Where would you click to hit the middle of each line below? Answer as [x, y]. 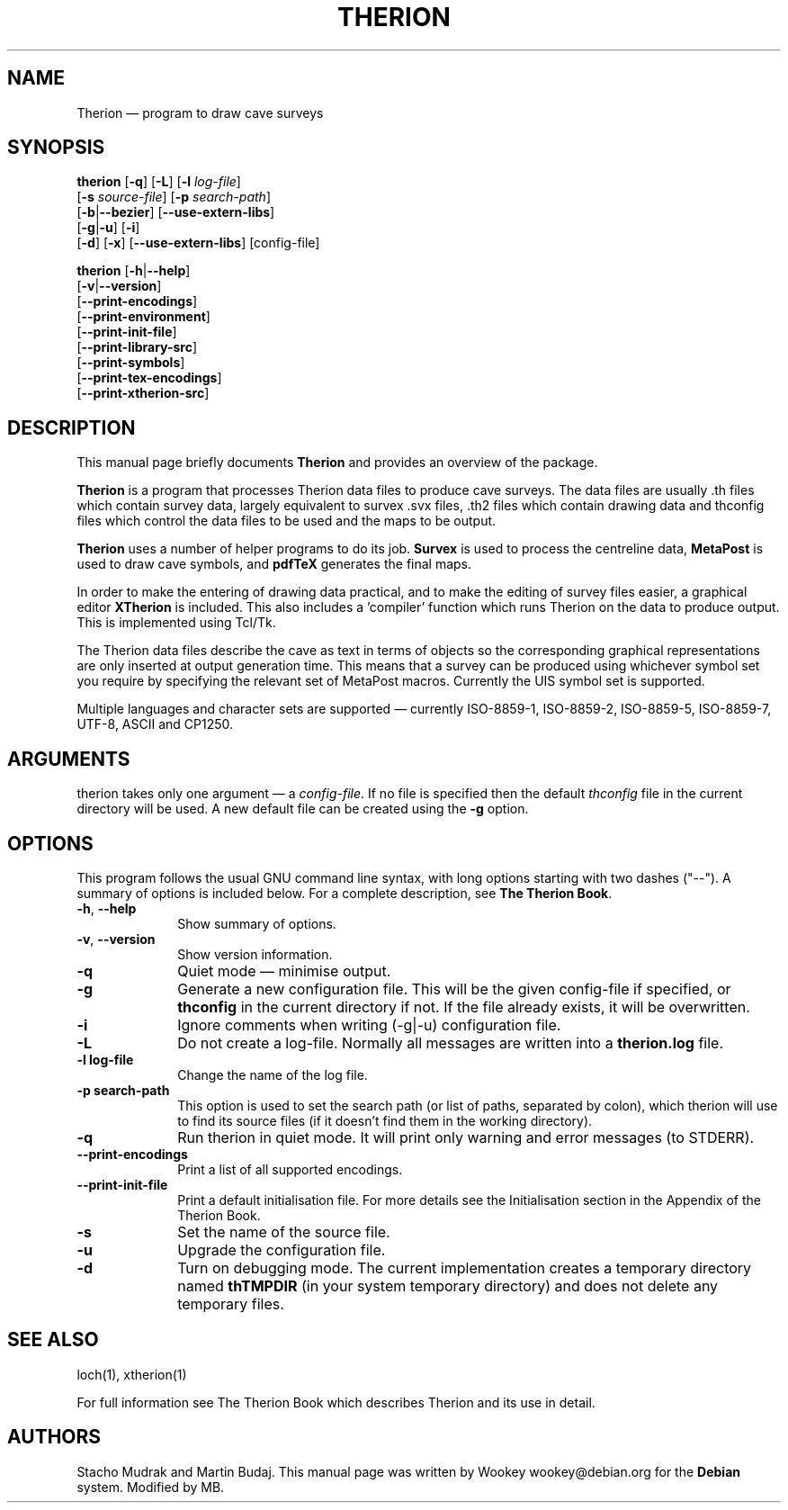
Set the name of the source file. [284, 1231]
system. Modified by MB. [151, 1487]
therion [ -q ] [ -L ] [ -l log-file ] [159, 182]
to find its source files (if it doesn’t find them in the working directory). [385, 1120]
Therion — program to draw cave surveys [200, 112]
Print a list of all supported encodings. [290, 1169]
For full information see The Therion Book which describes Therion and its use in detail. [336, 1402]
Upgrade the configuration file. [282, 1249]
